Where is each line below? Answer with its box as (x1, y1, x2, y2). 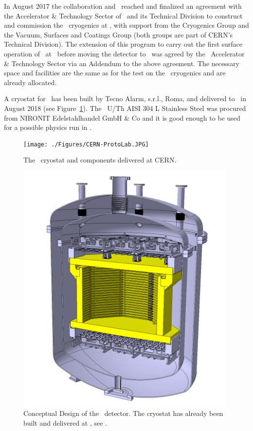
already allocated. (4, 77, 57, 87)
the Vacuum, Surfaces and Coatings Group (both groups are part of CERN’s (4, 29, 233, 39)
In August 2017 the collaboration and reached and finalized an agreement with (4, 1, 242, 11)
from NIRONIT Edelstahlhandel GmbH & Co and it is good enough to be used (4, 112, 240, 123)
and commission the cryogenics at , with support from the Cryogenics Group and (4, 20, 249, 30)
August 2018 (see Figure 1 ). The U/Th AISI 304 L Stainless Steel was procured (4, 103, 246, 113)
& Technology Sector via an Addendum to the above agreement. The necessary (4, 58, 240, 68)
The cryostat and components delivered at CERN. (23, 155, 177, 165)
